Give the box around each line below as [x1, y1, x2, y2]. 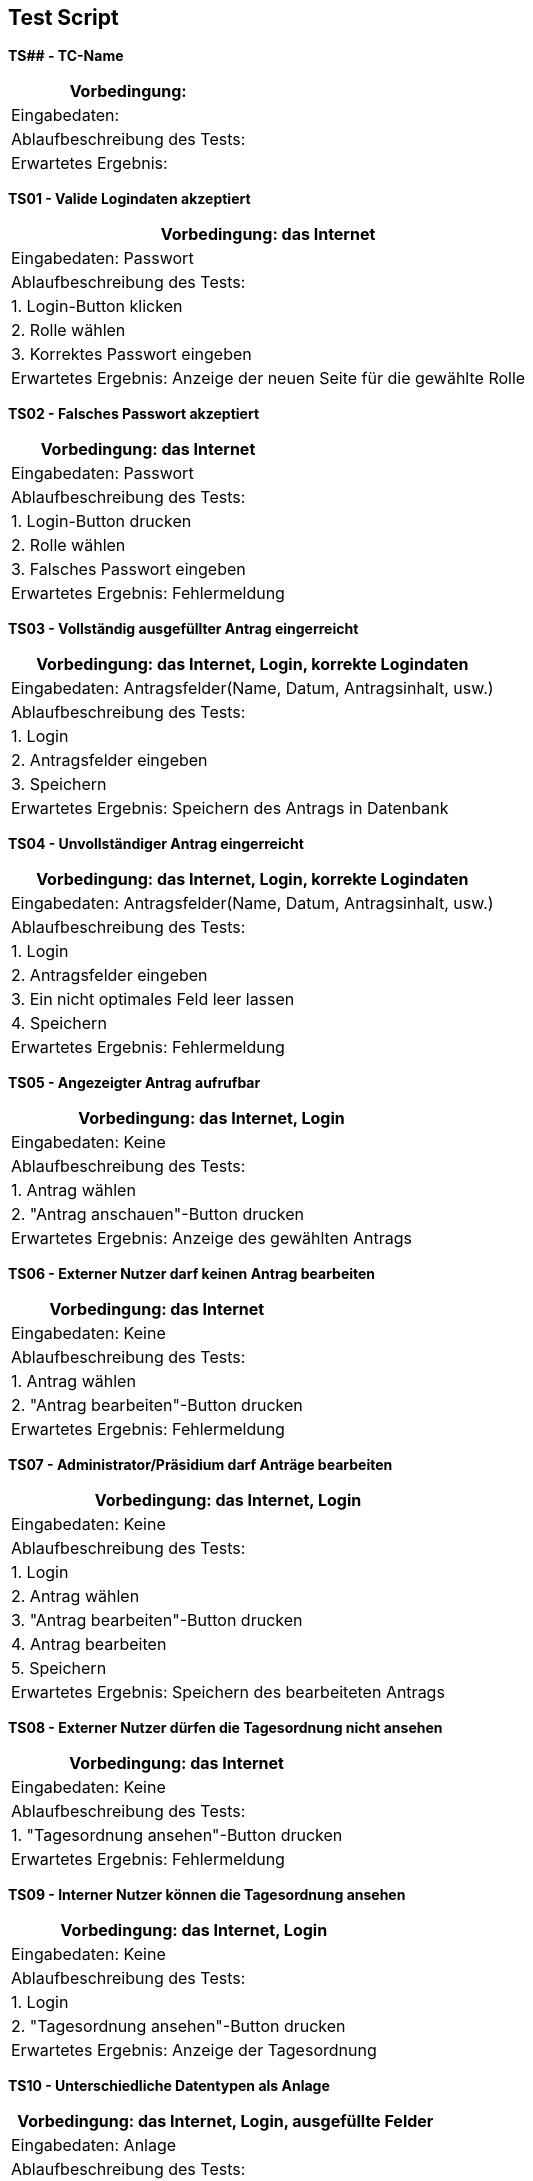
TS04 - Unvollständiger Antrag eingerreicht [8, 835, 304, 853]
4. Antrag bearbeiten [11, 1634, 167, 1655]
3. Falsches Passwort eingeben [11, 559, 246, 580]
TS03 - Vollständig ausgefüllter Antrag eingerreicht [8, 620, 359, 638]
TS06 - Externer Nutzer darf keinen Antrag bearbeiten [8, 1265, 376, 1283]
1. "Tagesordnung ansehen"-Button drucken [11, 1825, 343, 1846]
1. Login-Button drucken [11, 511, 192, 532]
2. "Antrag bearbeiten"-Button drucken [11, 1395, 303, 1416]
